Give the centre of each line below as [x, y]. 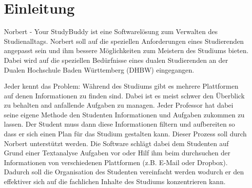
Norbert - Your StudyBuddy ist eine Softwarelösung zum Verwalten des [111, 31]
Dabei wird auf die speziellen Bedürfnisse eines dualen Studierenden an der [116, 60]
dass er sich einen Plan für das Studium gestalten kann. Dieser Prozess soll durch [126, 134]
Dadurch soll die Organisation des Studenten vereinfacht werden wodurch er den [124, 172]
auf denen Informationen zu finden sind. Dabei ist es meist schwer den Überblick [124, 95]
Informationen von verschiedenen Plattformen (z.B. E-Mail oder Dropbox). [116, 162]
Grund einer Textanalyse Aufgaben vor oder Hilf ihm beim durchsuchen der [117, 153]
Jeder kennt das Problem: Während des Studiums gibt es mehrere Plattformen [121, 86]
